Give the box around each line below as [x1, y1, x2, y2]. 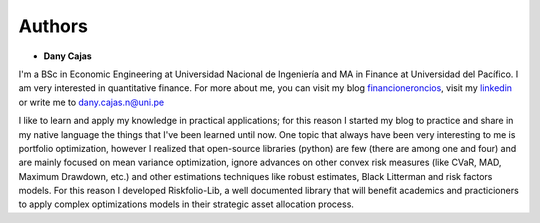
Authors [18, 15, 89, 37]
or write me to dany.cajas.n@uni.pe [18, 96, 165, 108]
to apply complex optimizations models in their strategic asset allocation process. [18, 198, 355, 210]
